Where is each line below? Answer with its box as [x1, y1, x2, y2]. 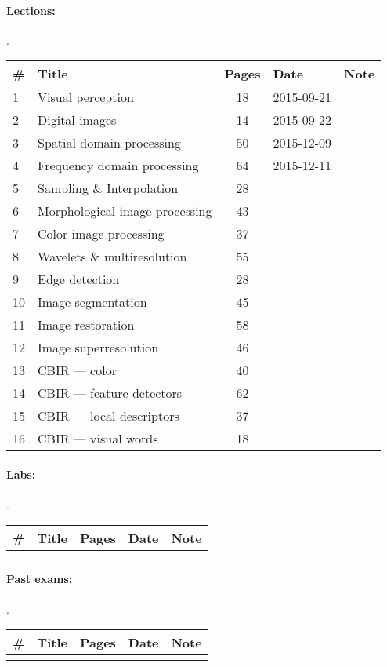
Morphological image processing [38, 202, 212, 221]
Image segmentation [38, 293, 147, 312]
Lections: [6, 2, 56, 18]
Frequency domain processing [38, 156, 199, 175]
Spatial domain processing [38, 133, 181, 152]
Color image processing [38, 224, 165, 243]
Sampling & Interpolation [38, 179, 179, 198]
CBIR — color [38, 361, 117, 380]
